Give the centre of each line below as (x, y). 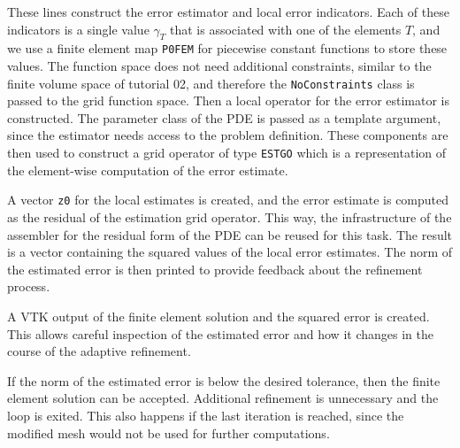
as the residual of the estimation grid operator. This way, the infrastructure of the (230, 216)
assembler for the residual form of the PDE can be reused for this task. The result (230, 234)
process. (29, 286)
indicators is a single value (78, 29)
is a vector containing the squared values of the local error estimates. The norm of (230, 252)
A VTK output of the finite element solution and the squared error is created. (218, 316)
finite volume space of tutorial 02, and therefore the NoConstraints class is (211, 83)
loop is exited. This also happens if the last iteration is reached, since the (206, 415)
